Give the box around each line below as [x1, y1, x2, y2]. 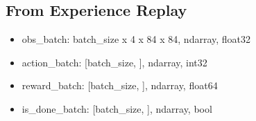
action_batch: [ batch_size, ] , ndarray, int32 [22, 55, 207, 69]
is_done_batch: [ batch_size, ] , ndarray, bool [22, 101, 212, 115]
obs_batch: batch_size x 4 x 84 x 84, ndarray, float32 [22, 32, 251, 46]
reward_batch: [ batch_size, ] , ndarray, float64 [22, 78, 218, 93]
